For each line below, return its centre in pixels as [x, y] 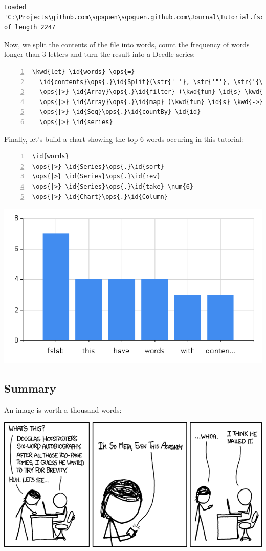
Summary [30, 388]
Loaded [15, 7]
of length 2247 [30, 27]
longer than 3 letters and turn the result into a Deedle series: [100, 54]
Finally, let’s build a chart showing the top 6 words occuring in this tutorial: [124, 139]
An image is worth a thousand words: [63, 410]
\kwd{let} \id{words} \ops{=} [84, 72]
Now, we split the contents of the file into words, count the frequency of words [127, 44]
